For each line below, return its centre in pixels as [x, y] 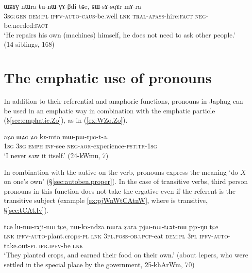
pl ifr [39, 245]
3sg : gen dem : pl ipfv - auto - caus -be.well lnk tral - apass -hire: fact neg [105, 15]
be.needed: [20, 25]
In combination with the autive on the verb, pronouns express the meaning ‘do [121, 172]
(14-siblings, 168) [29, 44]
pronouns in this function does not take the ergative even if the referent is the [120, 191]
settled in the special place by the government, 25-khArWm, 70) [99, 264]
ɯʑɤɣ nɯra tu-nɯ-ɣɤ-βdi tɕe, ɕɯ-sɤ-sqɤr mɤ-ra [73, 6]
